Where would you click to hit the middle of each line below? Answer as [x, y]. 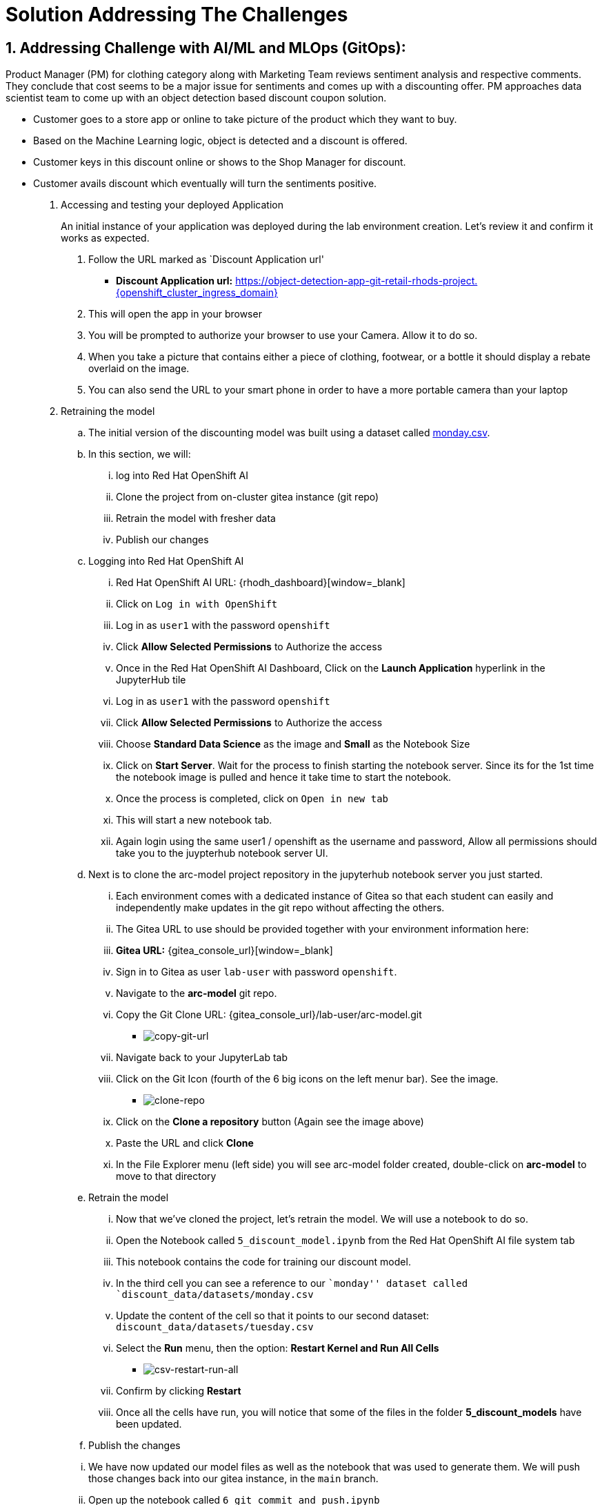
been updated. [149, 1424]
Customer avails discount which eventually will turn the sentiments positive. [205, 184]
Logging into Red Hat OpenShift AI [166, 561]
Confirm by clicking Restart [179, 1391]
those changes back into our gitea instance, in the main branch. [233, 1479]
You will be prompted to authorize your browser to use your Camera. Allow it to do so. [283, 336]
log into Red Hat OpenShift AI [182, 476]
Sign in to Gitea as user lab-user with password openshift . [257, 972]
